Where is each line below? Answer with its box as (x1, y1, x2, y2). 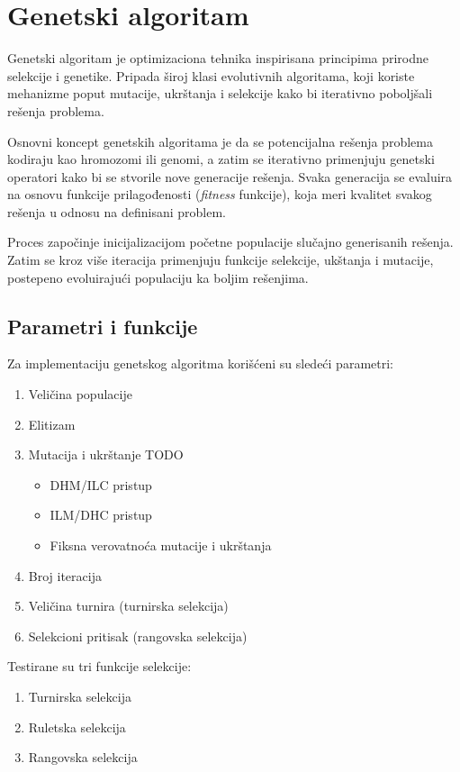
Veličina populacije (28, 385, 132, 404)
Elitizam (28, 414, 76, 433)
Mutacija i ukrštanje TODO (28, 445, 184, 464)
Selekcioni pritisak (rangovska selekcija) (28, 626, 248, 645)
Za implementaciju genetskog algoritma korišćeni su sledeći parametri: (7, 354, 393, 373)
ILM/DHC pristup (50, 505, 152, 524)
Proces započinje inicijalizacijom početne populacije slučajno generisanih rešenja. (7, 232, 454, 251)
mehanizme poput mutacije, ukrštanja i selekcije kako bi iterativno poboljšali (7, 84, 433, 103)
